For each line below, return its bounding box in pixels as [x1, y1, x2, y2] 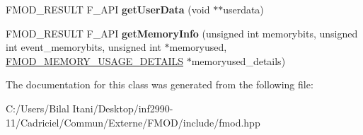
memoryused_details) [191, 53, 286, 68]
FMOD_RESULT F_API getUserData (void [6, 2, 210, 16]
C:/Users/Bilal [6, 100, 69, 115]
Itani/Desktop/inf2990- [72, 100, 173, 115]
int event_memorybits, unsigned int [6, 40, 161, 54]
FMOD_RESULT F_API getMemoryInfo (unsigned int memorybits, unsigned [6, 25, 358, 40]
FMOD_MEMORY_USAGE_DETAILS [6, 53, 183, 68]
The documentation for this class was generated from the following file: [6, 77, 313, 92]
